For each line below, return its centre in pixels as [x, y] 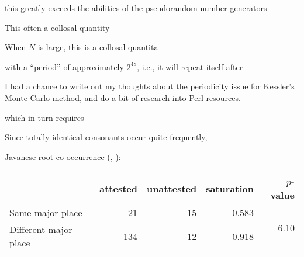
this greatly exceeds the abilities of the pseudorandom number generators [136, 8]
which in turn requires [44, 117]
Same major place [46, 213]
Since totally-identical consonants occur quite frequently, [106, 137]
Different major [41, 230]
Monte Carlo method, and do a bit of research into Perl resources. [123, 97]
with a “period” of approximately [64, 66]
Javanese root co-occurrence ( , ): [63, 156]
